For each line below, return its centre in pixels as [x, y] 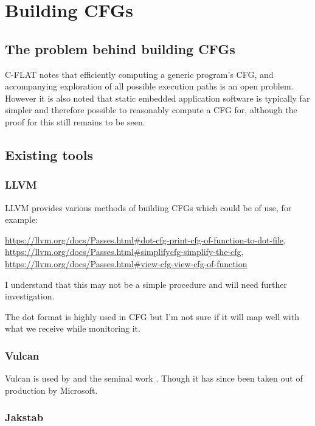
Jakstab [24, 417]
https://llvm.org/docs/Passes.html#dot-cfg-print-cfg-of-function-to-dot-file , [145, 239]
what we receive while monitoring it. [73, 328]
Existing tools [49, 154]
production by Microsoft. [51, 390]
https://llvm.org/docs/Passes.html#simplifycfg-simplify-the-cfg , [124, 252]
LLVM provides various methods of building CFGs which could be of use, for [148, 207]
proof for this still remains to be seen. [75, 121]
